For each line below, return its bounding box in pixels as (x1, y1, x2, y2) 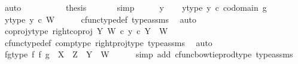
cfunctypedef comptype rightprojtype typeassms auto (4, 36, 212, 48)
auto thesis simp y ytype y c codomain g (4, 1, 267, 13)
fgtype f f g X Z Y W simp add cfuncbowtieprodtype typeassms (4, 48, 293, 60)
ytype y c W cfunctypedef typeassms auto (4, 13, 196, 25)
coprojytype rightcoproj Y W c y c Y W (4, 25, 168, 37)
